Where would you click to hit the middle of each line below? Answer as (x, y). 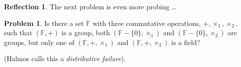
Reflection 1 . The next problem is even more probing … (90, 6)
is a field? (186, 42)
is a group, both (86, 33)
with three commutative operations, (147, 23)
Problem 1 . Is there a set (44, 23)
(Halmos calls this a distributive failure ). (65, 58)
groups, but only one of (39, 42)
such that (18, 33)
